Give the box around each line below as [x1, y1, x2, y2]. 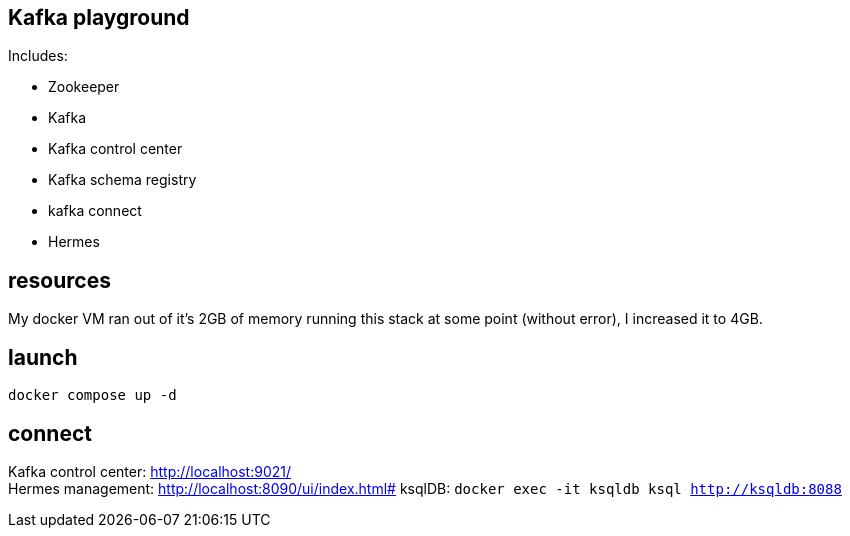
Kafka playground [8, 5, 190, 30]
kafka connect [48, 202, 142, 220]
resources [8, 267, 111, 293]
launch [8, 344, 78, 370]
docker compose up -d [8, 387, 177, 404]
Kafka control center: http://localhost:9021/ [8, 462, 291, 480]
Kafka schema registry [48, 171, 197, 189]
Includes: [8, 47, 68, 65]
